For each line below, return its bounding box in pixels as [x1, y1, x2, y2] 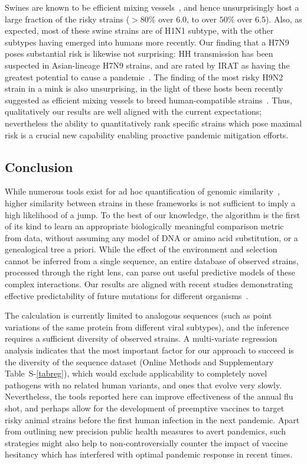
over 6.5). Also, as [237, 12, 302, 25]
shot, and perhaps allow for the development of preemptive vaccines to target [5, 402, 285, 414]
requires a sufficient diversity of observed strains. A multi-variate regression [5, 332, 277, 345]
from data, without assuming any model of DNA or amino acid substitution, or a [5, 231, 298, 244]
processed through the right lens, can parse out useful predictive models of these [5, 266, 295, 278]
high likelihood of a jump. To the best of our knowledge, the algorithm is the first [5, 208, 301, 220]
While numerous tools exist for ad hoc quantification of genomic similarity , [5, 185, 280, 197]
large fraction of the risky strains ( [5, 12, 130, 25]
